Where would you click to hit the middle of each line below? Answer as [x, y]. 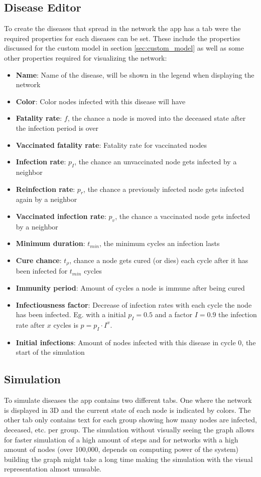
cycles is [66, 324]
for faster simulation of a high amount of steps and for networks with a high [121, 439]
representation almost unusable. [53, 469]
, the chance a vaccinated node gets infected [183, 216]
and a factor [174, 314]
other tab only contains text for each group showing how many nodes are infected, [130, 420]
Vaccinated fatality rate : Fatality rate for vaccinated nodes [111, 145]
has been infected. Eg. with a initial [71, 314]
